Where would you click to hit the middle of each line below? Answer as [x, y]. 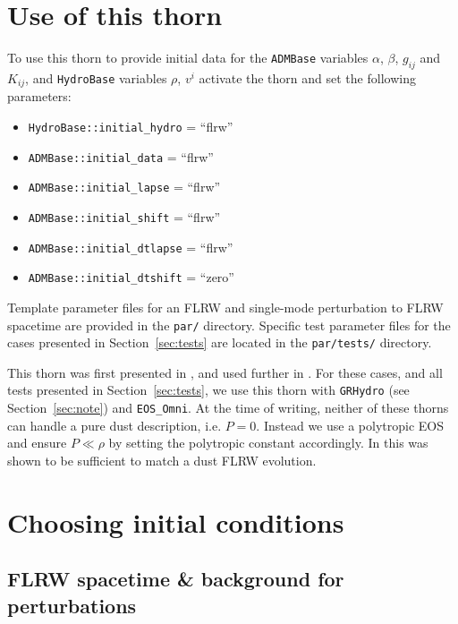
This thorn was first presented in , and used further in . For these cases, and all [225, 372]
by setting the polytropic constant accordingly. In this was [268, 443]
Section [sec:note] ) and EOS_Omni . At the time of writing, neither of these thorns [228, 408]
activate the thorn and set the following [307, 77]
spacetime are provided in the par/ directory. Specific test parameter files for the [229, 325]
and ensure [37, 443]
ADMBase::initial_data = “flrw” [121, 156]
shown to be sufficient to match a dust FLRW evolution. [162, 460]
